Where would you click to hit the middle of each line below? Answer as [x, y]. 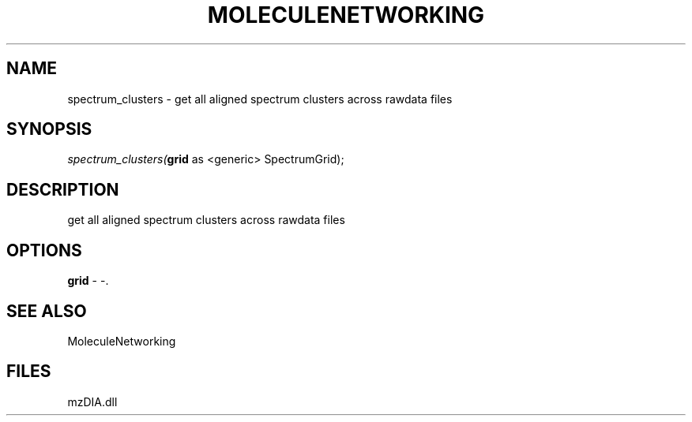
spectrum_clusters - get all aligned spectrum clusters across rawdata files [260, 99]
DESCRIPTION [63, 189]
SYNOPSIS [49, 129]
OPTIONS [44, 250]
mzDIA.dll [92, 401]
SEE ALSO [47, 311]
